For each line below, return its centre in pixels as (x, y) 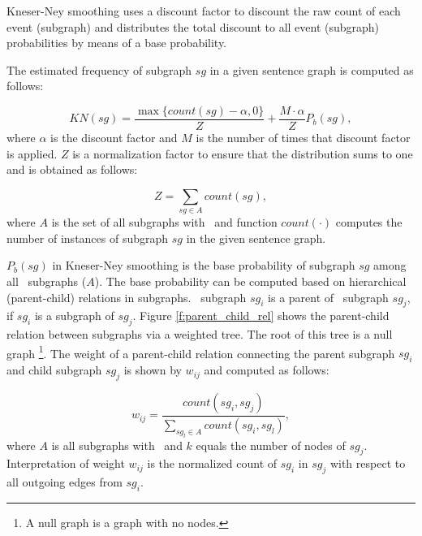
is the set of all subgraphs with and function (164, 222)
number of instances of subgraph (88, 238)
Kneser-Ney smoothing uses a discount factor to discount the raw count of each (204, 11)
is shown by (153, 370)
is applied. (32, 153)
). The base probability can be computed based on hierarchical (250, 281)
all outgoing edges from (65, 482)
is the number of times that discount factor (303, 138)
